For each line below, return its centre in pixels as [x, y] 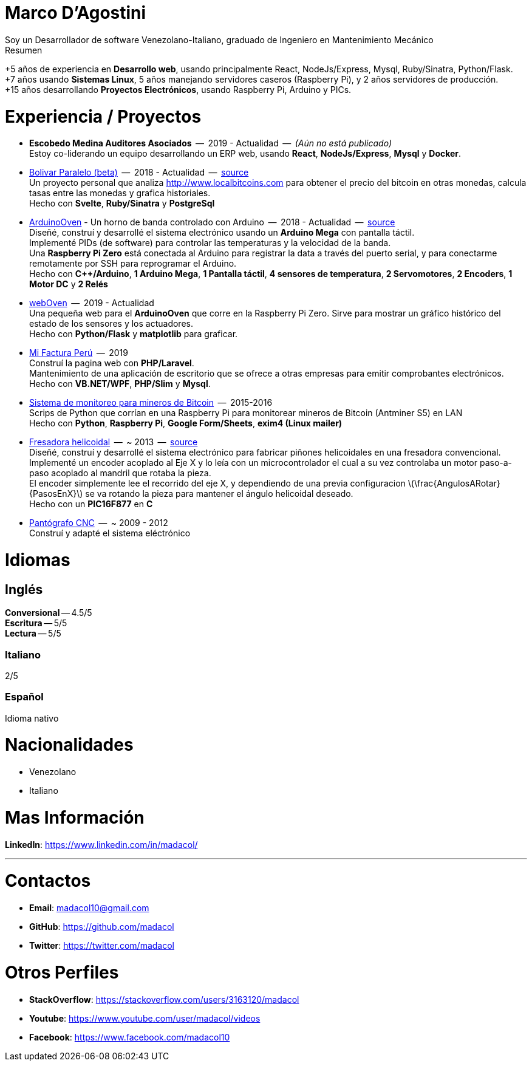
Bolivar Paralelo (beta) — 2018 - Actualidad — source [139, 173]
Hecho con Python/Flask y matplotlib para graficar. [134, 334]
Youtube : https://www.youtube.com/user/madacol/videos [145, 1018]
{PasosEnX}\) [56, 494]
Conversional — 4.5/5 [49, 613]
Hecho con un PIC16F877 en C [91, 504]
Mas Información [75, 817]
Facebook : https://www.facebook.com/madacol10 [130, 1037]
